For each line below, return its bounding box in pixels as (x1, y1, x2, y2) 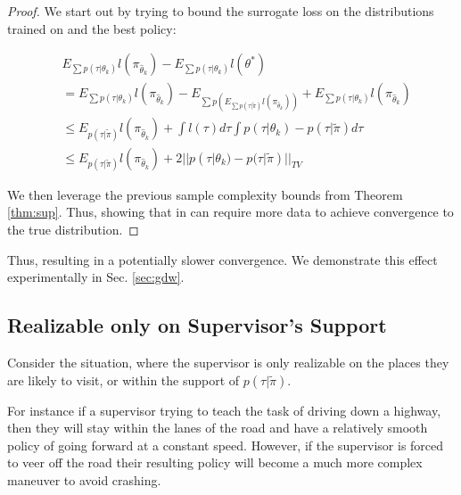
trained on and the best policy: (7, 19, 177, 37)
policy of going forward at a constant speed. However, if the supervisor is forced (7, 435, 444, 454)
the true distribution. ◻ (7, 220, 139, 239)
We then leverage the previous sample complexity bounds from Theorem (7, 185, 403, 203)
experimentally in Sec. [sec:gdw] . (7, 268, 185, 286)
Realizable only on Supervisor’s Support (7, 311, 387, 339)
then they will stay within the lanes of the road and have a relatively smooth (7, 418, 428, 437)
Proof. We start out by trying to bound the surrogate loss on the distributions (7, 2, 434, 20)
